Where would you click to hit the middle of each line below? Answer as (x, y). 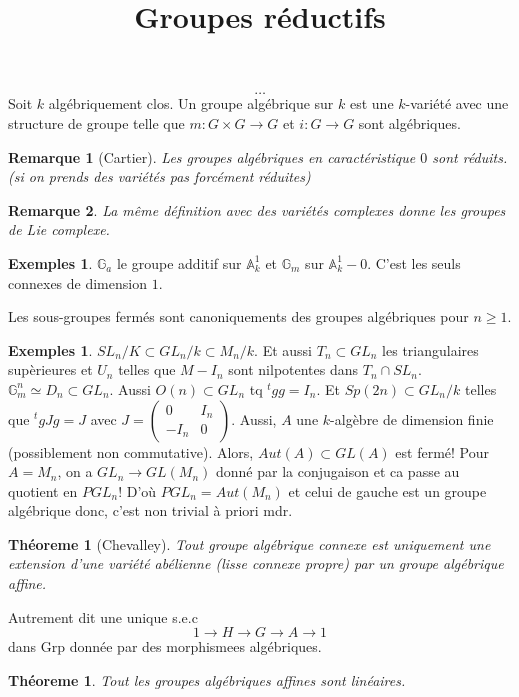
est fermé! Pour (442, 451)
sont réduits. (470, 156)
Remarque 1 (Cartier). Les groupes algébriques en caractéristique (212, 156)
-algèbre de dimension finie (412, 418)
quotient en (43, 490)
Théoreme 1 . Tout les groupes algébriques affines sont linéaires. (207, 679)
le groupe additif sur (179, 262)
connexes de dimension (77, 282)
